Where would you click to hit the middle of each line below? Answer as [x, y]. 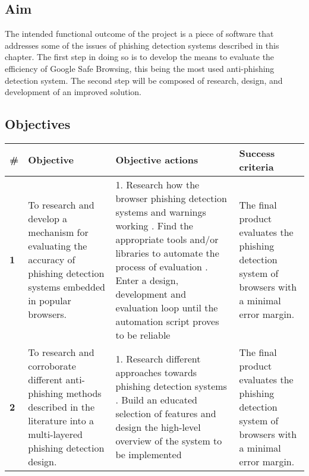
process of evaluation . [162, 266]
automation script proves [167, 321]
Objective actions [157, 160]
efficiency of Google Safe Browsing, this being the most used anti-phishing [140, 68]
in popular [50, 301]
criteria [256, 166]
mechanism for [58, 232]
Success [257, 153]
